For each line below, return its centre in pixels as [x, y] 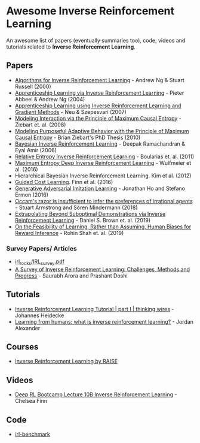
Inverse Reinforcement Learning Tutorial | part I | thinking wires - [94, 309]
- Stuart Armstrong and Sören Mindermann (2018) [76, 207]
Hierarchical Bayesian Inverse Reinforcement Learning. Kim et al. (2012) [103, 176]
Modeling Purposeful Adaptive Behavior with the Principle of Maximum [102, 131]
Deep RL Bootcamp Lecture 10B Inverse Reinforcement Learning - [96, 394]
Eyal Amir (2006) [36, 150]
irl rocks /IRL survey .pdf [39, 262]
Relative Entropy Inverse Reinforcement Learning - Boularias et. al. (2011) [104, 156]
